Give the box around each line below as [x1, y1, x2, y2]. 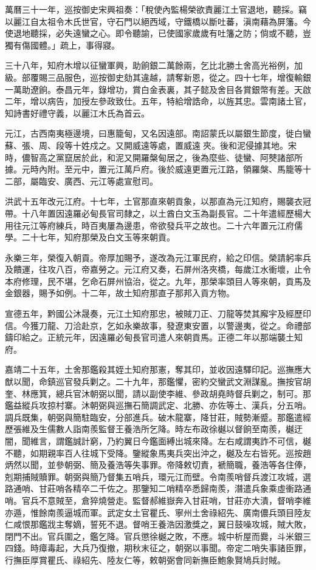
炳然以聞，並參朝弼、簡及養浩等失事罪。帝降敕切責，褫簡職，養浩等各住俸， [5, 458, 311, 471]
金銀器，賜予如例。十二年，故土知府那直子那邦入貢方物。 [5, 287, 235, 299]
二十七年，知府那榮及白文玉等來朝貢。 [21, 231, 175, 243]
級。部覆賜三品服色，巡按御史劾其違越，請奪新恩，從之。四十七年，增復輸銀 [5, 70, 311, 83]
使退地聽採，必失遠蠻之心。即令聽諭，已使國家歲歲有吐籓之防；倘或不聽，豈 [5, 27, 311, 39]
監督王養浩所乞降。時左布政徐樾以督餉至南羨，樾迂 [98, 422, 303, 435]
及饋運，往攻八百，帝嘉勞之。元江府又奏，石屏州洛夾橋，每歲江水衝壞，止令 [5, 263, 311, 276]
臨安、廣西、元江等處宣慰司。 [38, 174, 158, 187]
